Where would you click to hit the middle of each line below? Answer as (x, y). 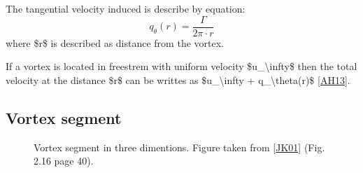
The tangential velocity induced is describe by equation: (126, 8)
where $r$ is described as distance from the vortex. (115, 42)
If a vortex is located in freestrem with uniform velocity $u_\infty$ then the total (181, 66)
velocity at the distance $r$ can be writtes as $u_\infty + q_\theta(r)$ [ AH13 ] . (178, 79)
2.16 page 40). (64, 161)
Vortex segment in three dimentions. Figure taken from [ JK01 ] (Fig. (179, 147)
